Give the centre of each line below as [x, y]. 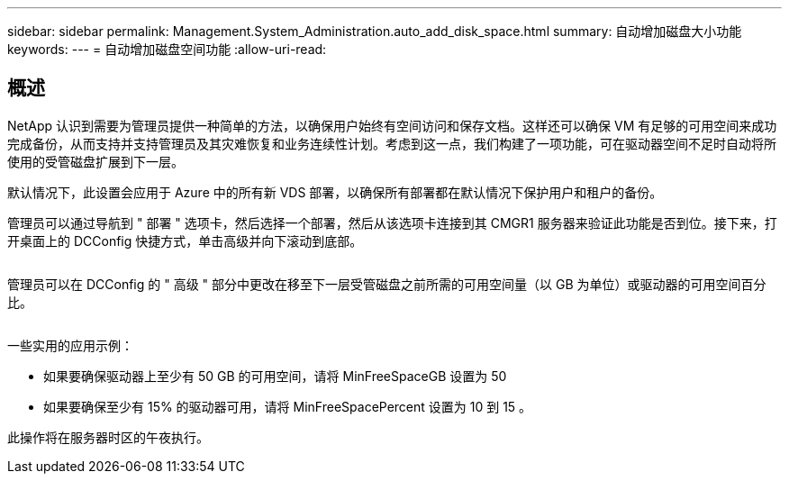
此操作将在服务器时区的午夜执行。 [108, 437]
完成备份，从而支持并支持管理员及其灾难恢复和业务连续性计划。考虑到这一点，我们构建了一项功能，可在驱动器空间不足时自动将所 [392, 143]
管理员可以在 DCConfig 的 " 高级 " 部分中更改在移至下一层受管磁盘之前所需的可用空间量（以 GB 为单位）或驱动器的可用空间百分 [387, 284]
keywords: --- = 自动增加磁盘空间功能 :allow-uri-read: [167, 49]
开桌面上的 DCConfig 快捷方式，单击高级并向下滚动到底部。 [185, 240]
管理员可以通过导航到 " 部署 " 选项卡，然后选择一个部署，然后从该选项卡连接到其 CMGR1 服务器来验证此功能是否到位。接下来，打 [392, 222]
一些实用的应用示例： [70, 345]
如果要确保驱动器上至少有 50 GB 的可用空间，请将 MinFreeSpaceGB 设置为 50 [275, 376]
